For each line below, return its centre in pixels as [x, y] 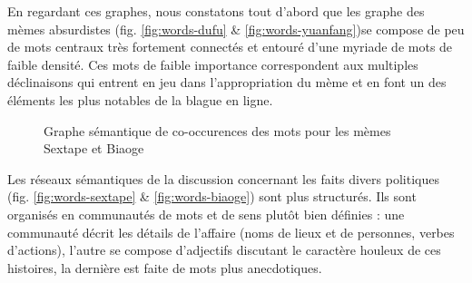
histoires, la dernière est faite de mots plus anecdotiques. [165, 267]
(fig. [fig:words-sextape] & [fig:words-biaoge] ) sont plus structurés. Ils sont [212, 196]
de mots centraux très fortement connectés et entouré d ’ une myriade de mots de [230, 47]
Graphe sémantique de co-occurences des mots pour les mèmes [217, 130]
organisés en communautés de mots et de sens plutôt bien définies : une [206, 214]
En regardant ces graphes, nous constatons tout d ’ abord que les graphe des [216, 11]
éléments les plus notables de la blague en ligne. [140, 99]
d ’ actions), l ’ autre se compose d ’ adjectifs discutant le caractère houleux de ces [224, 250]
